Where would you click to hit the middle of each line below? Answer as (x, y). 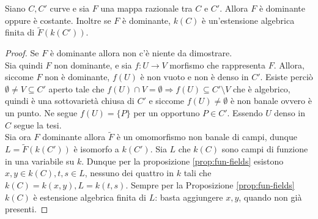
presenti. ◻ (27, 209)
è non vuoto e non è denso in (194, 77)
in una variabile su (40, 161)
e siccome (167, 101)
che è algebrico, (262, 88)
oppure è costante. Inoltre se (58, 20)
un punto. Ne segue (41, 112)
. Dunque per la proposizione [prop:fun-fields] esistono (183, 161)
